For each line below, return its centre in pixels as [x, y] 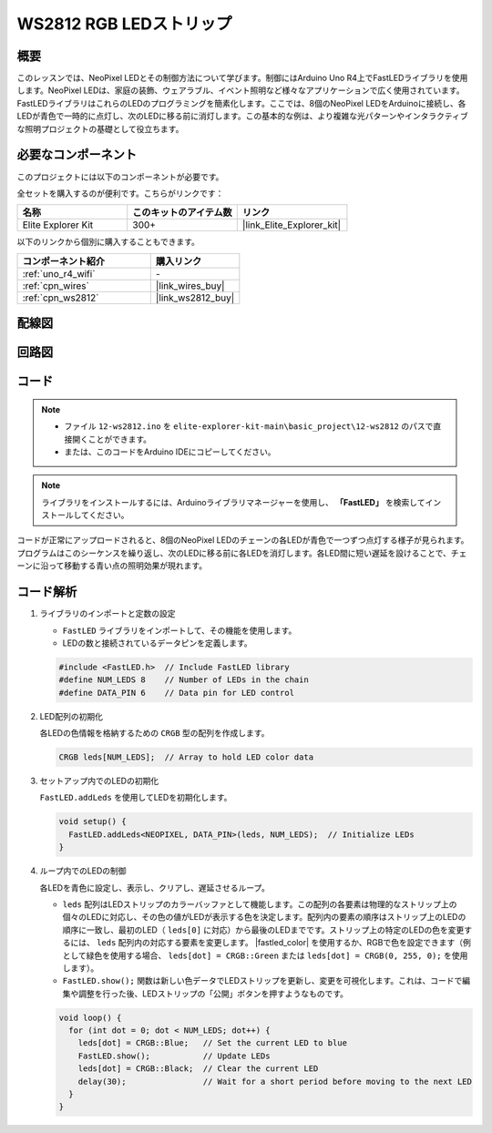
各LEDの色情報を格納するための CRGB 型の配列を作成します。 [154, 733]
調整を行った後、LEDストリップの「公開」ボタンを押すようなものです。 [213, 994]
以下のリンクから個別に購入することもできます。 [108, 242]
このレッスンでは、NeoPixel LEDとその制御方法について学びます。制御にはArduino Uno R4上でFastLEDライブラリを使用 [242, 78]
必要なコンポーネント [77, 155]
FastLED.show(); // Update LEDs [174, 1056]
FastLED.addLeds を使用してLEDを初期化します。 [136, 798]
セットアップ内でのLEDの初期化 [99, 781]
